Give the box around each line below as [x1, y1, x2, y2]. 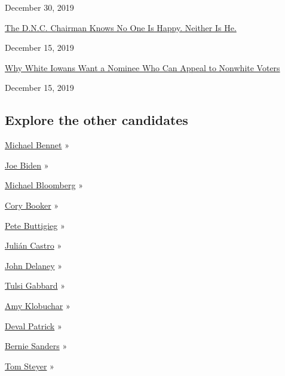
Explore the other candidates [5, 111, 188, 129]
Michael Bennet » [5, 139, 69, 151]
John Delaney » [5, 259, 63, 271]
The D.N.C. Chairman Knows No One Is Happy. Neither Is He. [5, 21, 237, 33]
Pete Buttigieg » [5, 219, 65, 231]
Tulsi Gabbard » [5, 279, 65, 292]
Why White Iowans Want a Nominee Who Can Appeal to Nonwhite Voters [5, 61, 280, 74]
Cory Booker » [5, 198, 59, 211]
